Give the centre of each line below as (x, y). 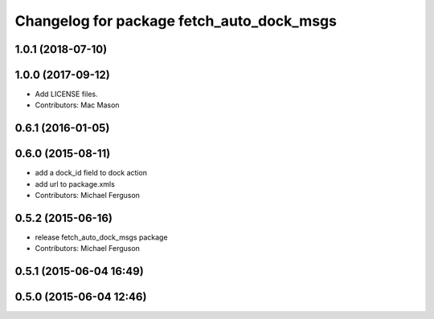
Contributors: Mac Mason (77, 105)
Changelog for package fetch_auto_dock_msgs (176, 21)
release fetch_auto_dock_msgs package (101, 237)
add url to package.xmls (75, 184)
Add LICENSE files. (66, 94)
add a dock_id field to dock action (91, 173)
